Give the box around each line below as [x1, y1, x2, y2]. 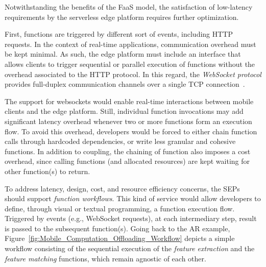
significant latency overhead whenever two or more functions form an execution [5, 115, 252, 126]
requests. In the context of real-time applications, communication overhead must [5, 38, 256, 49]
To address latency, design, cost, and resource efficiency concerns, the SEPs [5, 183, 240, 193]
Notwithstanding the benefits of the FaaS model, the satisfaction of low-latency [5, 2, 253, 12]
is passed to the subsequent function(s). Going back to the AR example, [5, 223, 230, 233]
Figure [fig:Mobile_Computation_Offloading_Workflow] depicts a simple [5, 233, 235, 244]
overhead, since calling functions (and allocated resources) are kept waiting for [5, 156, 250, 166]
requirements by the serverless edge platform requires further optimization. [5, 11, 239, 22]
